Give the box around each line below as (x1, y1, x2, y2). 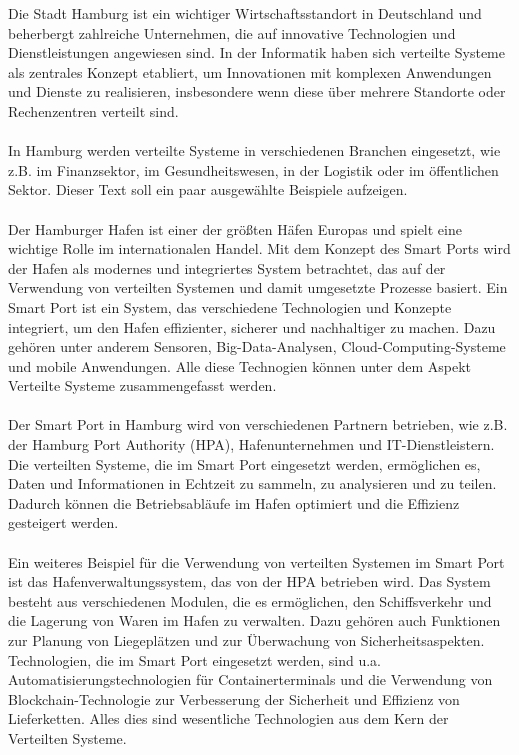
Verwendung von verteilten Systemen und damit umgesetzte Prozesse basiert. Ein (8, 277, 508, 298)
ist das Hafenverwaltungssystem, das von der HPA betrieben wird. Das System (8, 571, 491, 592)
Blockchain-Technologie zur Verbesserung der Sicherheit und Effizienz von (8, 688, 460, 709)
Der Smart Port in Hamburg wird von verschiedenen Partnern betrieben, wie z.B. (8, 414, 508, 435)
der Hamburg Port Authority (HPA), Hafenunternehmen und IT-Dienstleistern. (8, 434, 495, 455)
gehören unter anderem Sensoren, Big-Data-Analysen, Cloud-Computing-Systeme (8, 336, 506, 357)
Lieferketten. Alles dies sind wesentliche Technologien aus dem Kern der (8, 708, 449, 729)
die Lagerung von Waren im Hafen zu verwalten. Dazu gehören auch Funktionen (8, 610, 501, 631)
